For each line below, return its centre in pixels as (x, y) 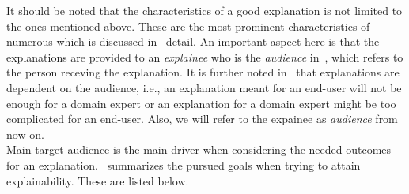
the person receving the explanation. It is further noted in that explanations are (203, 72)
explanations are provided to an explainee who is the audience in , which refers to (205, 56)
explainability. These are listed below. (98, 180)
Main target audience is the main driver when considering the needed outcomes (199, 149)
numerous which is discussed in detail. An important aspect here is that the (193, 41)
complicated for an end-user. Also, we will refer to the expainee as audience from (202, 119)
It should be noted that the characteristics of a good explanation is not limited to (204, 10)
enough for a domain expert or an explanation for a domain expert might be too (201, 103)
